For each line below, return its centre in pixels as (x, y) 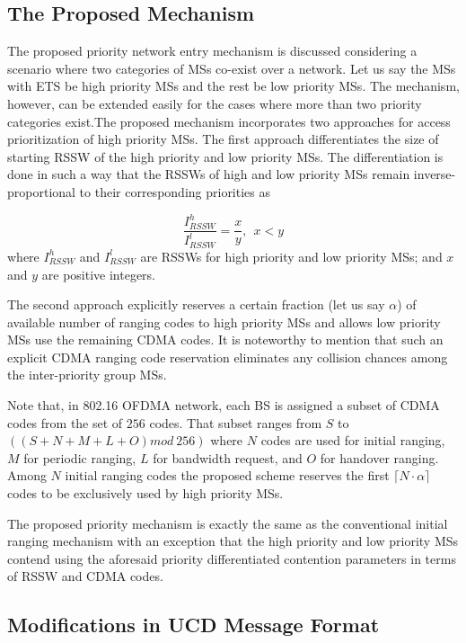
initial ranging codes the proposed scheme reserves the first (227, 475)
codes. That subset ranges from (236, 422)
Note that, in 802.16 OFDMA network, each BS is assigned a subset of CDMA (224, 405)
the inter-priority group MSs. (87, 375)
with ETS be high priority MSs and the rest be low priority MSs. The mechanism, (233, 86)
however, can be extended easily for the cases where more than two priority (215, 103)
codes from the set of (65, 422)
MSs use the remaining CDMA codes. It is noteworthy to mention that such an (225, 339)
